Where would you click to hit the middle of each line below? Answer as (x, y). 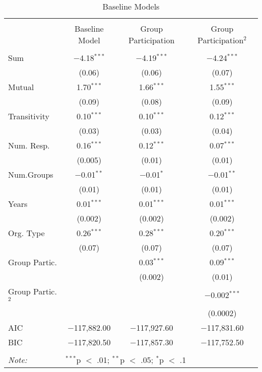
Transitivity (29, 116)
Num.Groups (31, 174)
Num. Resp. (29, 145)
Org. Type (26, 233)
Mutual (21, 87)
